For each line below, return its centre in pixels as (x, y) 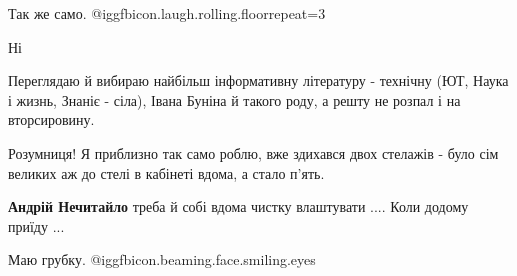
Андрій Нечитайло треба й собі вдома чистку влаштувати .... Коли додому (238, 206)
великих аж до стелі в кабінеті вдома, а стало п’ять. (166, 172)
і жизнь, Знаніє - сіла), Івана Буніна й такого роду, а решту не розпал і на (234, 99)
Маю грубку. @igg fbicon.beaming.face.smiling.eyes (162, 259)
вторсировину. (51, 119)
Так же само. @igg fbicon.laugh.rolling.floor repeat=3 (167, 13)
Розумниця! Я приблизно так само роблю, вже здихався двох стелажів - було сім (253, 152)
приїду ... (36, 225)
